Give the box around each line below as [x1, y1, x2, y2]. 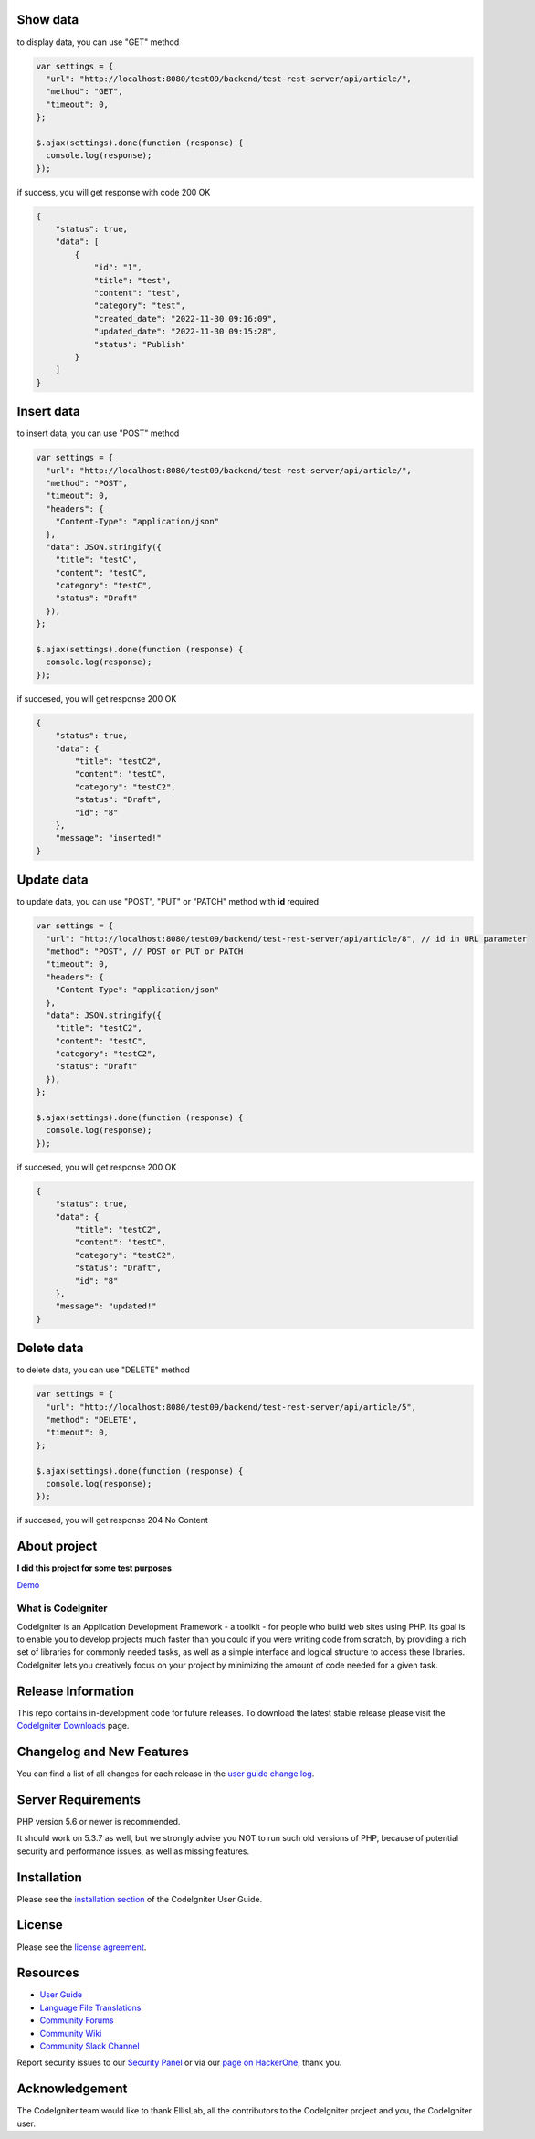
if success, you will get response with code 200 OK [16, 186, 211, 197]
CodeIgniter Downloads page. [16, 1721, 130, 1731]
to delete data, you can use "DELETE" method [16, 1364, 191, 1375]
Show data [16, 12, 79, 27]
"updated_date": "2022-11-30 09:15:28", [93, 326, 278, 337]
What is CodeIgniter [16, 1602, 108, 1615]
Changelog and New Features [16, 1743, 189, 1759]
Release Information [16, 1683, 135, 1699]
